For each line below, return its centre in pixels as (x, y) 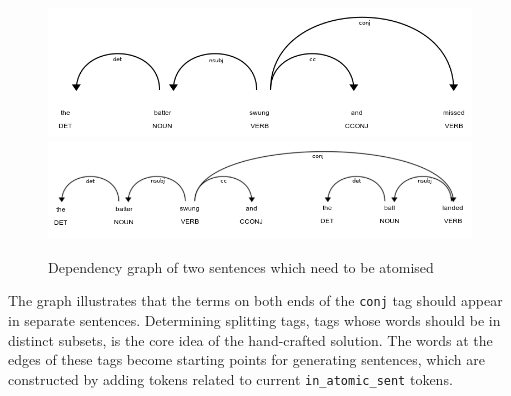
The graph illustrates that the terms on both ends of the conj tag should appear (255, 300)
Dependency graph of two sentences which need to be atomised (241, 266)
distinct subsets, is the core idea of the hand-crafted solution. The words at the (250, 339)
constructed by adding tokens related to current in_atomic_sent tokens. (230, 378)
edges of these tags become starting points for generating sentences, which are (247, 359)
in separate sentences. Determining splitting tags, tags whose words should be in (254, 319)
